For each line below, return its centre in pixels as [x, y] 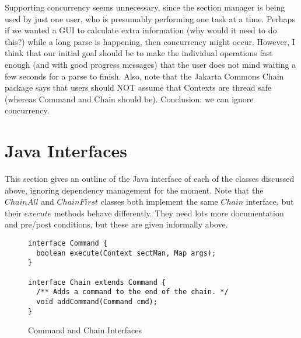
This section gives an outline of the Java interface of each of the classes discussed [150, 179]
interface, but [270, 201]
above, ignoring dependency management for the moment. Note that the [134, 190]
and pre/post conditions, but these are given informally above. [116, 224]
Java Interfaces [66, 151]
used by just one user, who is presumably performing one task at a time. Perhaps [150, 18]
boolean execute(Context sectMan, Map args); [126, 253]
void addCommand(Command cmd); [97, 301]
